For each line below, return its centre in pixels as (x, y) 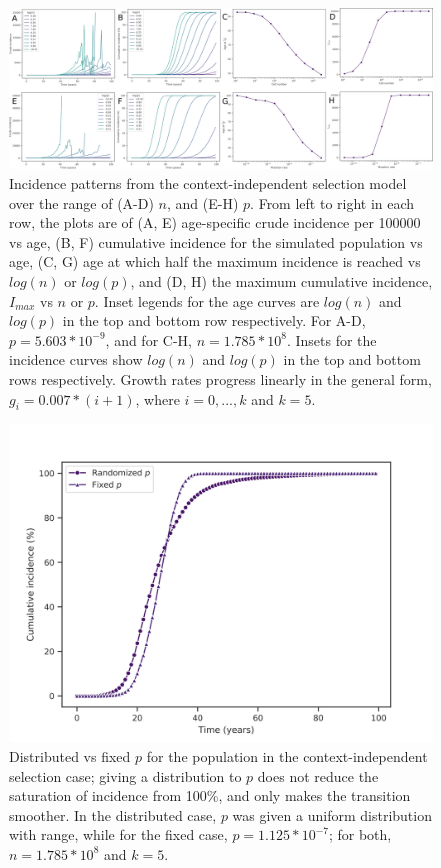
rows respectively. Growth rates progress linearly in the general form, (220, 379)
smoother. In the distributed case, (113, 814)
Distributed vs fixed (70, 756)
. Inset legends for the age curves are (207, 300)
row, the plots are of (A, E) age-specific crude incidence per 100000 (215, 222)
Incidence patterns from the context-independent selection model (208, 183)
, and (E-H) (203, 202)
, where (157, 398)
